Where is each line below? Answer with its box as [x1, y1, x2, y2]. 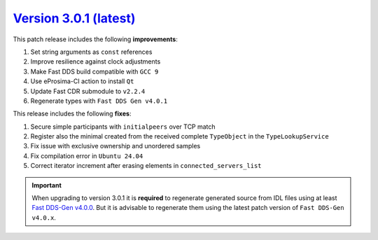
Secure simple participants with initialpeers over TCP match [30, 122, 216, 131]
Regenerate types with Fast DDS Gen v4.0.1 [30, 97, 168, 105]
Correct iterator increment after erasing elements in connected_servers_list [30, 162, 262, 170]
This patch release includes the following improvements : [13, 35, 178, 43]
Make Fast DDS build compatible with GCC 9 [30, 67, 159, 76]
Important [31, 181, 62, 189]
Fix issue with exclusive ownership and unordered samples [30, 142, 201, 150]
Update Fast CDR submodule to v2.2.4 [30, 87, 146, 95]
